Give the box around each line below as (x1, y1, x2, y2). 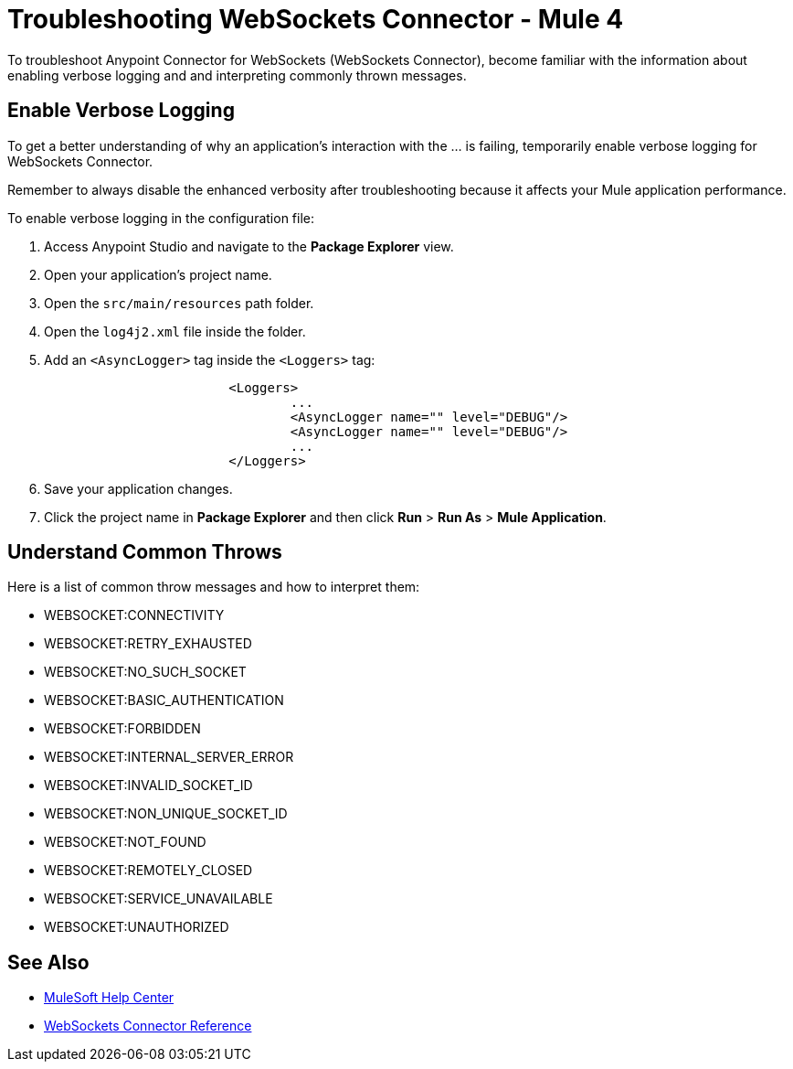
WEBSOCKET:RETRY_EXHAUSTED (44, 636, 252, 652)
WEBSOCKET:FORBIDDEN (44, 721, 201, 737)
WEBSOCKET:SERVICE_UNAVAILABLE (44, 891, 273, 907)
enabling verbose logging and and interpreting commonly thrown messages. (7, 67, 467, 83)
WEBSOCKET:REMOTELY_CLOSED (44, 862, 253, 879)
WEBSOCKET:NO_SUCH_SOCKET (44, 664, 247, 680)
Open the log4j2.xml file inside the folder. (44, 323, 306, 339)
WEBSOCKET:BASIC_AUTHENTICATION (44, 692, 284, 709)
